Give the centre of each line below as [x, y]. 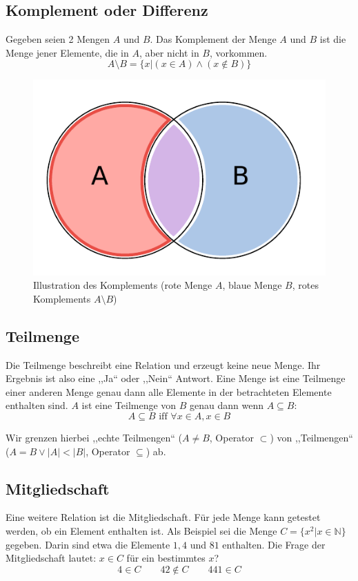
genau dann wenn [227, 405]
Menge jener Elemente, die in [67, 52]
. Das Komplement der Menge [213, 39]
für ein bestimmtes [166, 558]
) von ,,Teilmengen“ [311, 437]
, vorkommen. [238, 52]
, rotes [305, 285]
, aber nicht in [169, 52]
